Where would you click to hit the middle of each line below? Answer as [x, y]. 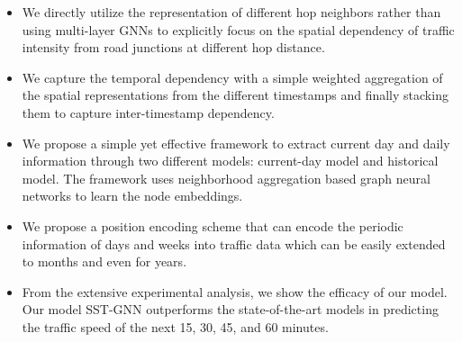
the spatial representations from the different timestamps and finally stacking [235, 95]
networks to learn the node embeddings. [132, 196]
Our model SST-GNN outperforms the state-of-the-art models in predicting [230, 309]
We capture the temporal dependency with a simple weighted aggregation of [232, 77]
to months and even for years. [104, 261]
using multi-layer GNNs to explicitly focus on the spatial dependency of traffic [238, 29]
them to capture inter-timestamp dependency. [148, 112]
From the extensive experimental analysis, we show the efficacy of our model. [235, 291]
